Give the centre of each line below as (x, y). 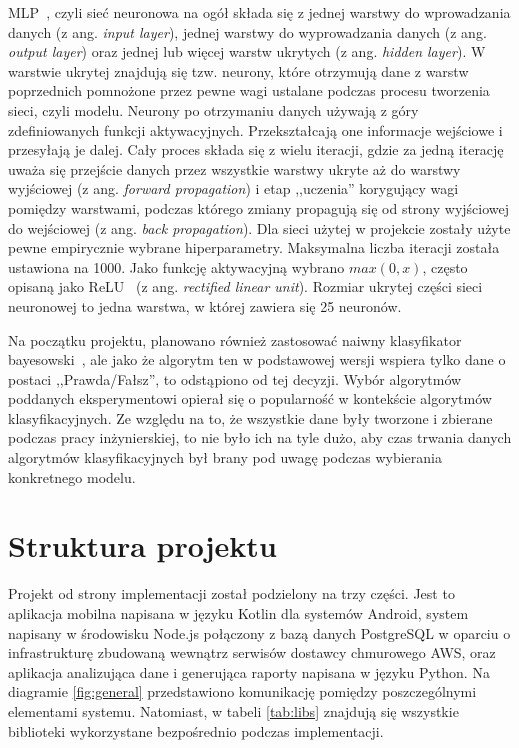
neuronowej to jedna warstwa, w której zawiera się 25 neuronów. (205, 305)
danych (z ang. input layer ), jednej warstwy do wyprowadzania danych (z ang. (247, 31)
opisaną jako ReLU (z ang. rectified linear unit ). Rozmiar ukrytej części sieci (245, 286)
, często (445, 266)
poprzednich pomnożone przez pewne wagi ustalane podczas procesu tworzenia (249, 90)
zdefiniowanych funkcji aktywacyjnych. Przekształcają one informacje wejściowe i (255, 129)
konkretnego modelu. (72, 476)
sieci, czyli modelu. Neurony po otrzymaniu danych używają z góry (213, 109)
